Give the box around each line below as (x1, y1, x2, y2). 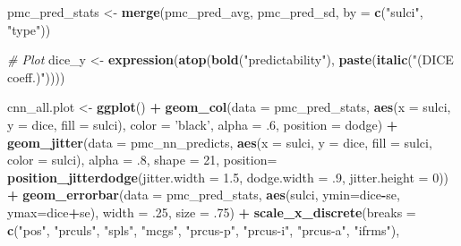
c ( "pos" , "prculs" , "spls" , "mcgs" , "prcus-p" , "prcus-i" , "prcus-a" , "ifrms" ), (7, 220, 400, 239)
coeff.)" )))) (7, 67, 65, 86)
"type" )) (7, 20, 51, 38)
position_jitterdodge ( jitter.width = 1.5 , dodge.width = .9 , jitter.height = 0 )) (7, 167, 449, 186)
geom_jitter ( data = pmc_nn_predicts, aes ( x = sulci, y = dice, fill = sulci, (7, 132, 432, 151)
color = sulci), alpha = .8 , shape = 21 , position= (7, 150, 277, 169)
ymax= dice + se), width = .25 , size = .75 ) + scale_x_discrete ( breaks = (7, 202, 416, 221)
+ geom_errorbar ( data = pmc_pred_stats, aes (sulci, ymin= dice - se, (7, 185, 400, 204)
